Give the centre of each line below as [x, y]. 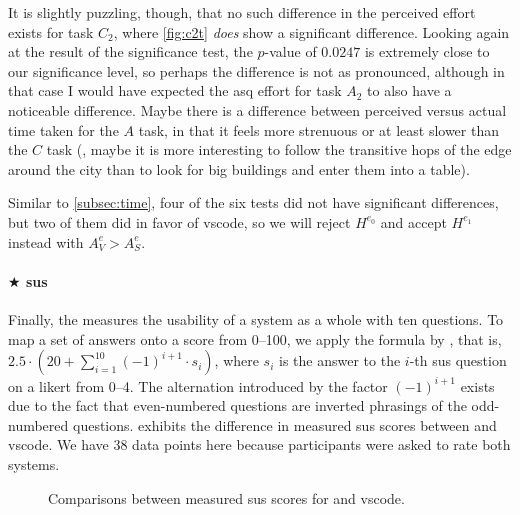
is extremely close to [427, 51]
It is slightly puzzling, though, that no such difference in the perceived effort [242, 12]
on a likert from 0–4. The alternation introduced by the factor [198, 385]
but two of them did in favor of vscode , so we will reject [179, 221]
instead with [46, 241]
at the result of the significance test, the [130, 51]
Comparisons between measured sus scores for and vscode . [226, 497]
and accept [413, 221]
